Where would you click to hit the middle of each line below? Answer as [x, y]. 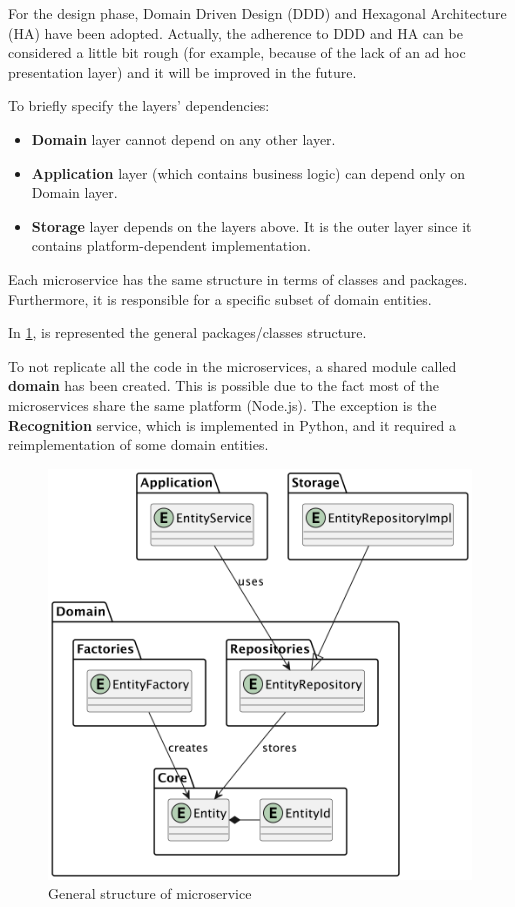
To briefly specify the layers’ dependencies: [139, 105]
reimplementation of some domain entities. [138, 444]
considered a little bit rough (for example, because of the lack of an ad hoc [237, 52]
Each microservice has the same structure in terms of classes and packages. [238, 278]
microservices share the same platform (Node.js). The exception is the [222, 404]
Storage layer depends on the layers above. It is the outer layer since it [251, 225]
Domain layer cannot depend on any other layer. [183, 138]
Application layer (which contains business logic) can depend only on [248, 172]
